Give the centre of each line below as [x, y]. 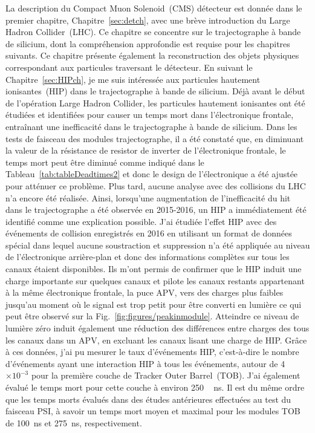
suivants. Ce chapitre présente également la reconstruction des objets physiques [152, 55]
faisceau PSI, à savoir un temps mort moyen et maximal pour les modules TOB [153, 411]
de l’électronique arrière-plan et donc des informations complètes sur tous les [148, 257]
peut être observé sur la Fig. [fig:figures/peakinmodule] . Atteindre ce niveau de [152, 316]
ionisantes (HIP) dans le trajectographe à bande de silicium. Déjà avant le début [155, 91]
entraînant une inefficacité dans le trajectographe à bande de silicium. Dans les [151, 126]
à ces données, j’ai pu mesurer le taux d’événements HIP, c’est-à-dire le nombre [152, 352]
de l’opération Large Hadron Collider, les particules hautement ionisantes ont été [155, 103]
